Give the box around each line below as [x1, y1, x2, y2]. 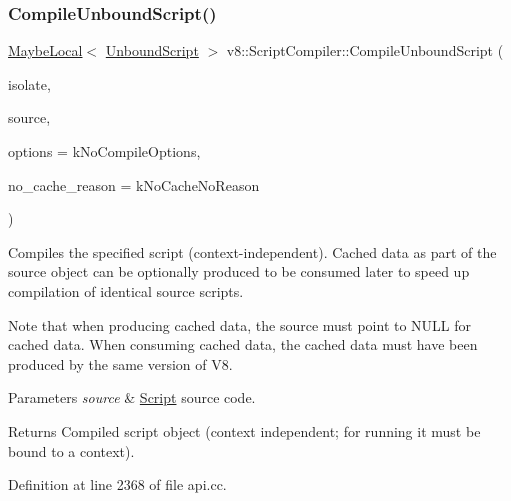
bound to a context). [8, 440, 135, 461]
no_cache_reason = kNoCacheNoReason [8, 174, 260, 195]
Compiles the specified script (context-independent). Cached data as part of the [8, 241, 497, 262]
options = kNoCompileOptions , [8, 141, 201, 161]
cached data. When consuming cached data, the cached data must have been [8, 334, 478, 355]
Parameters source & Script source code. [8, 387, 256, 408]
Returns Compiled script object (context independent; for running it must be [8, 420, 481, 441]
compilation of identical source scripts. [8, 280, 244, 301]
